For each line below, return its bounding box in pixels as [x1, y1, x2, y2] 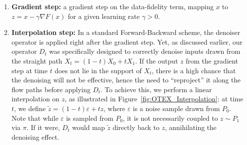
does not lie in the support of [55, 65, 142, 75]
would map [72, 122, 105, 132]
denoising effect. [11, 131, 59, 142]
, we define [14, 103, 46, 113]
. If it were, [26, 122, 60, 132]
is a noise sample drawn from [133, 103, 220, 113]
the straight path [11, 55, 62, 65]
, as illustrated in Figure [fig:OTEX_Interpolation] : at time [65, 94, 244, 104]
